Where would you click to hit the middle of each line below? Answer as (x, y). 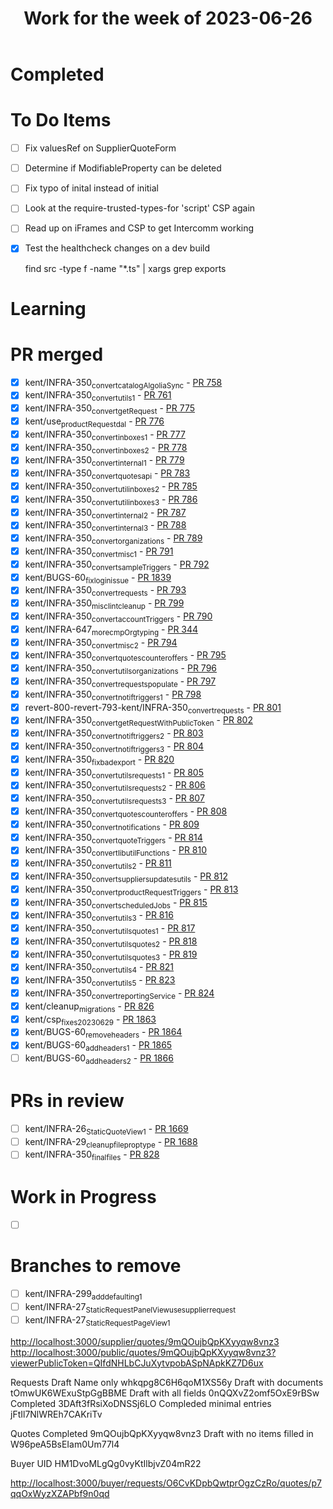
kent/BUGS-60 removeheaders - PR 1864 (103, 1033)
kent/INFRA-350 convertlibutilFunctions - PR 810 (116, 851)
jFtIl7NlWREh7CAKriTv (56, 1414)
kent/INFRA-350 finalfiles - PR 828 (92, 1155)
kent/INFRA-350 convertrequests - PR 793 (105, 591)
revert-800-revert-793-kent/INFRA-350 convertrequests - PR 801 (153, 708)
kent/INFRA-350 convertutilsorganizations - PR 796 (121, 669)
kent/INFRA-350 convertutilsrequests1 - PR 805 (114, 773)
